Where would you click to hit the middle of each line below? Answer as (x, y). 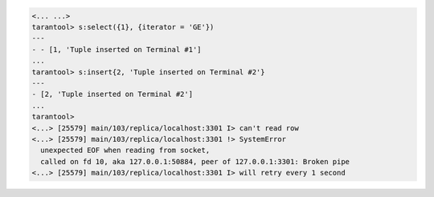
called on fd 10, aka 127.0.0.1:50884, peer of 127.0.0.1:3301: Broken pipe (195, 161)
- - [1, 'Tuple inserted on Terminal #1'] (117, 49)
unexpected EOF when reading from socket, (125, 151)
